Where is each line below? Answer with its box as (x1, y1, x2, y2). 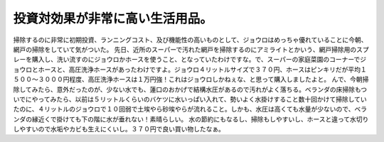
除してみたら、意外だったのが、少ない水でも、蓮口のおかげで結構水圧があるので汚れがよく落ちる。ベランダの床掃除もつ (13, 85, 368, 94)
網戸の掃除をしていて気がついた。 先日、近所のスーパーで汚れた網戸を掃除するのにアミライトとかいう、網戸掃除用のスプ (13, 45, 369, 53)
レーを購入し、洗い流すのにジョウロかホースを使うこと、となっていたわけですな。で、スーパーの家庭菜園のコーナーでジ (13, 55, 367, 64)
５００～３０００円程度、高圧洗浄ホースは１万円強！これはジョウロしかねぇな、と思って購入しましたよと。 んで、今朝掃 (13, 75, 369, 84)
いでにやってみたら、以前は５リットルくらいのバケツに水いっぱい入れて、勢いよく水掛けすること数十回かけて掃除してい (13, 94, 368, 103)
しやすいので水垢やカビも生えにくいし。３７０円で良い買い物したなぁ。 (13, 125, 225, 133)
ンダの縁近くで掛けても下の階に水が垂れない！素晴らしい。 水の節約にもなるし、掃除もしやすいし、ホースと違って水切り (13, 114, 369, 124)
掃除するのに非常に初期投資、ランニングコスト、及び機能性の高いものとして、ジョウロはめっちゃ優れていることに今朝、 (13, 35, 368, 44)
